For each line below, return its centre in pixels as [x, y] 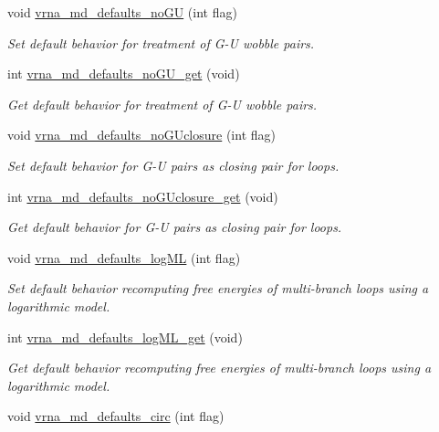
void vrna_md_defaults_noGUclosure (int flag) [141, 135]
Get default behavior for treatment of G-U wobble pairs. [162, 104]
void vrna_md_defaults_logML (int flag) [124, 257]
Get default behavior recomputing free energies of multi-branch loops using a [219, 368]
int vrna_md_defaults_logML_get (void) [125, 337]
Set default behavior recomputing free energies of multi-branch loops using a [218, 288]
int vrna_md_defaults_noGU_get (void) [124, 74]
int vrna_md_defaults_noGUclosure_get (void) [143, 196]
